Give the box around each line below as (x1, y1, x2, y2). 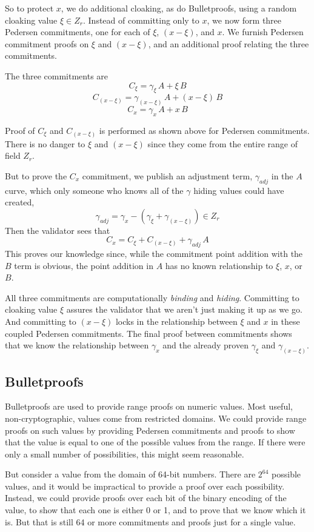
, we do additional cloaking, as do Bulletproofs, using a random (61, 2, 297, 14)
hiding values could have (193, 184, 284, 196)
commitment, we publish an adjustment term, (82, 169, 253, 182)
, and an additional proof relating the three (148, 37, 309, 50)
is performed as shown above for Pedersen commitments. (99, 124, 310, 137)
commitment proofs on (5, 37, 89, 50)
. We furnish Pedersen (222, 25, 304, 38)
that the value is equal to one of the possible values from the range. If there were (5, 436, 306, 448)
